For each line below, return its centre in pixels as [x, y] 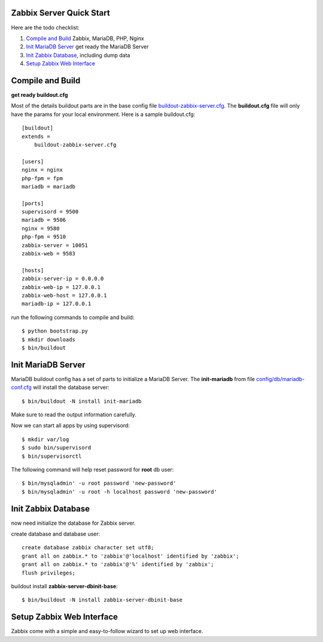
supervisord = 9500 [50, 212]
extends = [36, 136]
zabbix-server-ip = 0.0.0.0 [63, 279]
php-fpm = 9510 [44, 237]
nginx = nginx [42, 170]
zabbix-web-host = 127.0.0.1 [64, 295]
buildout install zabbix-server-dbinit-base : [64, 586]
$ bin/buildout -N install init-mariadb [82, 401]
